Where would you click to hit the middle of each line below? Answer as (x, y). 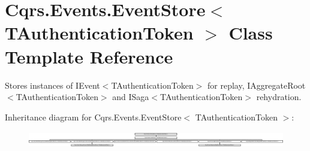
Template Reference (89, 56)
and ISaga (131, 97)
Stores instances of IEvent (52, 85)
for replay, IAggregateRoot (257, 85)
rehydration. (279, 97)
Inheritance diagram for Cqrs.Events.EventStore (93, 117)
